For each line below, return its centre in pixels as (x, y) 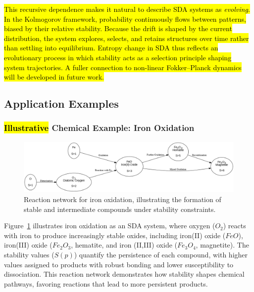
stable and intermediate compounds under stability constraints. (120, 209)
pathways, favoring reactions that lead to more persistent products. (106, 283)
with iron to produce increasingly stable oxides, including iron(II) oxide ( (115, 235)
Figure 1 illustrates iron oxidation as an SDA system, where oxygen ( (110, 226)
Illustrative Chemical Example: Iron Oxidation (99, 128)
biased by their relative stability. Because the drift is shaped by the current (118, 28)
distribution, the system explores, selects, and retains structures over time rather (127, 38)
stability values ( (29, 254)
